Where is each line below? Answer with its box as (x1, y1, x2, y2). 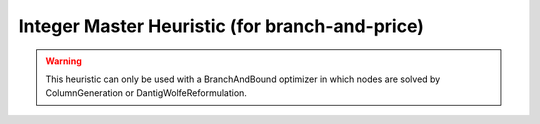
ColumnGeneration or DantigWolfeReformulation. (45, 87, 247, 99)
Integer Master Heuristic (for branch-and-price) (18, 15, 425, 37)
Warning (45, 55, 82, 67)
